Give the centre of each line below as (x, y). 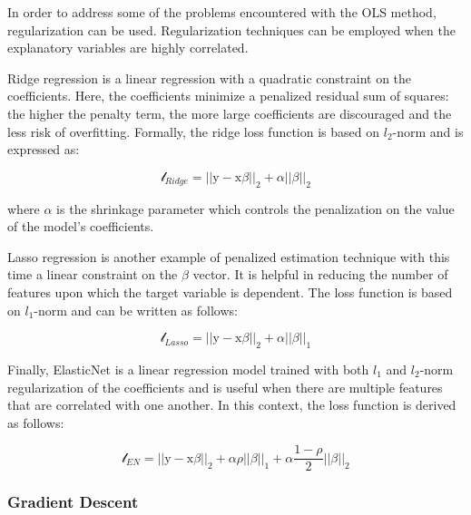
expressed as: (44, 149)
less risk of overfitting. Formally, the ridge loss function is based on (194, 131)
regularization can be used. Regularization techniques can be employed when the (231, 29)
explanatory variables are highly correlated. (128, 48)
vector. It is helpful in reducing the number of (320, 274)
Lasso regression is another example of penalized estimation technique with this (229, 256)
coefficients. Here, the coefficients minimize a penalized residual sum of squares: (228, 96)
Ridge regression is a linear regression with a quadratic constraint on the (210, 78)
